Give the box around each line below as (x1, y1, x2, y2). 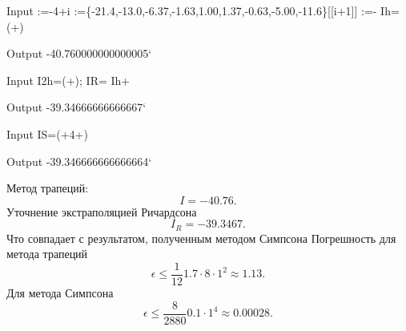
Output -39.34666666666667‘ (6, 99, 147, 115)
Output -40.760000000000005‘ (6, 45, 152, 62)
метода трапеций (6, 245, 88, 262)
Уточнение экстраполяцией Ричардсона (6, 203, 197, 220)
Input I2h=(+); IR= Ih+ (6, 71, 131, 88)
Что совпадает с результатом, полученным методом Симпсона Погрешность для (6, 229, 396, 246)
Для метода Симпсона (6, 285, 114, 301)
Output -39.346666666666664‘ (6, 152, 152, 169)
